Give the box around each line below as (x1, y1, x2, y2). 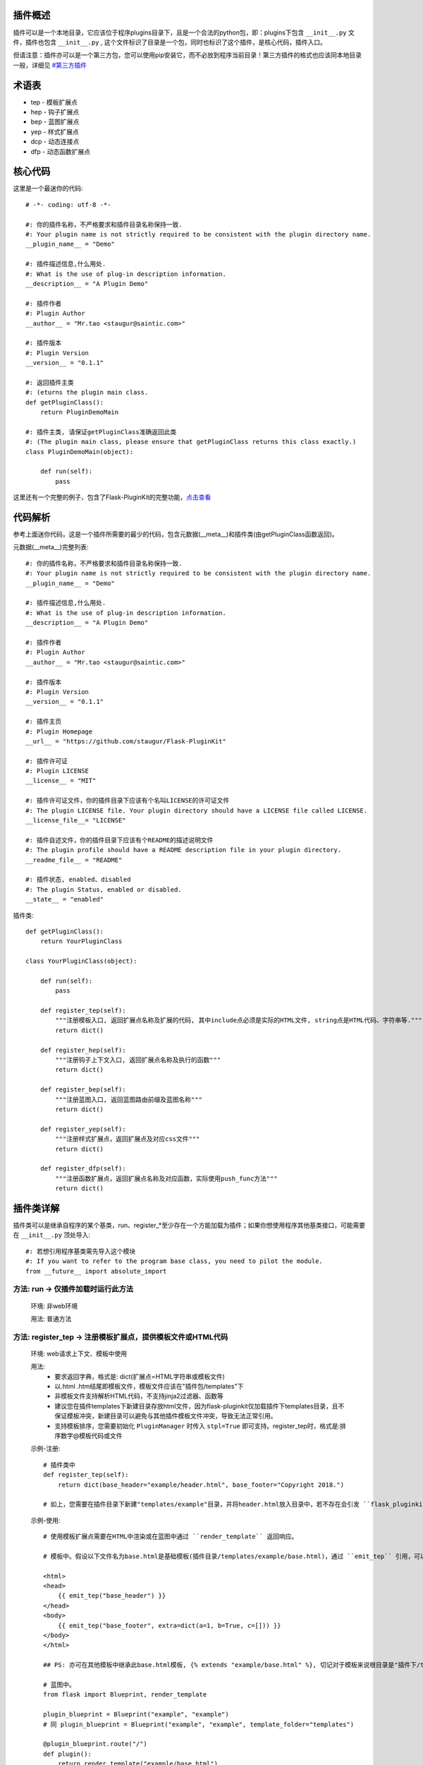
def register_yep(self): (39, 1125, 126, 1133)
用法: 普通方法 (30, 1314, 72, 1323)
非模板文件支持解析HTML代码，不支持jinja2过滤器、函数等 (54, 1392, 223, 1401)
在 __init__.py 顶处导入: (13, 1231, 91, 1239)
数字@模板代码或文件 (60, 1431, 123, 1440)
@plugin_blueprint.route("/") (43, 1740, 148, 1748)
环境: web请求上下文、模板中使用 (30, 1349, 127, 1358)
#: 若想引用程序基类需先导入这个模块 (25, 1247, 136, 1255)
